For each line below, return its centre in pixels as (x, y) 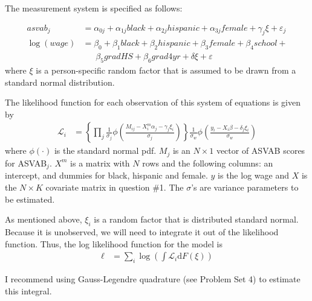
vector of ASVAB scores (261, 150)
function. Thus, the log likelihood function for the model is (114, 243)
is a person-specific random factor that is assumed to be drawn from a (166, 70)
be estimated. (30, 199)
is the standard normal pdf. (105, 150)
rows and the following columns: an (208, 163)
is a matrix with (100, 163)
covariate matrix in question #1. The (115, 187)
